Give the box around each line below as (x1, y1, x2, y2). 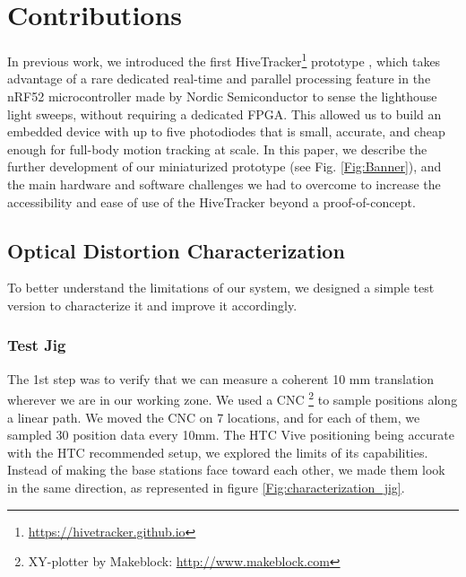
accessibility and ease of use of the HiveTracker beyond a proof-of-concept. (7, 192, 416, 211)
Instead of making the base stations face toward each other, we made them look (7, 460, 445, 479)
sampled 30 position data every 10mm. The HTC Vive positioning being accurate (7, 425, 454, 444)
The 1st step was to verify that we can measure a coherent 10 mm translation (7, 369, 435, 388)
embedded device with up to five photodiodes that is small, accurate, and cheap (7, 122, 445, 141)
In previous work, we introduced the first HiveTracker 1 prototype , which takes (7, 49, 441, 70)
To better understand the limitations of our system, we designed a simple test (7, 278, 435, 297)
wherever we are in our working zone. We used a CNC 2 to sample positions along (7, 388, 458, 408)
